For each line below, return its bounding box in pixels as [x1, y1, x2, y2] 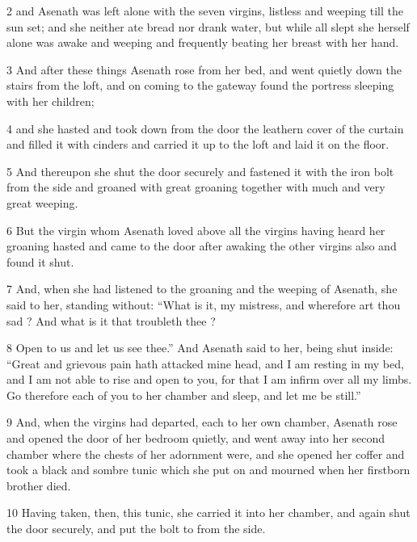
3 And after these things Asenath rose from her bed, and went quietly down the [6, 61, 402, 78]
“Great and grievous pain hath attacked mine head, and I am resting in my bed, [6, 355, 404, 372]
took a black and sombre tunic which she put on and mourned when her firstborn [6, 461, 411, 478]
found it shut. [6, 253, 74, 270]
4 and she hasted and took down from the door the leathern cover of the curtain [6, 120, 404, 137]
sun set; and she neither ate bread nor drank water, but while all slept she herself [6, 18, 410, 35]
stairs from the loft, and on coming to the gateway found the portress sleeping [6, 77, 394, 94]
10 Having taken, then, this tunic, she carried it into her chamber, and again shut [6, 504, 411, 521]
